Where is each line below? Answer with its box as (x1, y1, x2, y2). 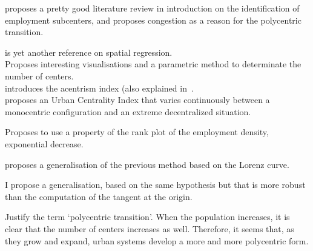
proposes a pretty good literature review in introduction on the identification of (5, 2, 300, 14)
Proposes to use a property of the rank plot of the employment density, (5, 125, 269, 138)
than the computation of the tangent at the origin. (5, 190, 193, 202)
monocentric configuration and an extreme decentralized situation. (5, 105, 251, 118)
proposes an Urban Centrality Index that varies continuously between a (5, 93, 270, 106)
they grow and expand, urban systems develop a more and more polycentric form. (5, 234, 309, 247)
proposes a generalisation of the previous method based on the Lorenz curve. (5, 158, 289, 170)
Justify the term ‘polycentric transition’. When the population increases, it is (5, 210, 290, 223)
